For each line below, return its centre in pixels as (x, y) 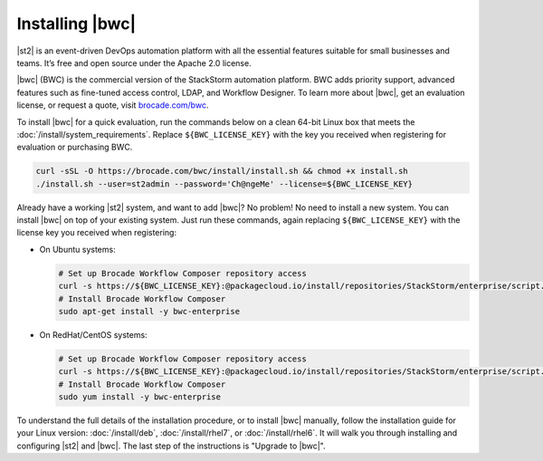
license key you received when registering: (96, 233)
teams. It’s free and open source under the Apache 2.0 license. (134, 62)
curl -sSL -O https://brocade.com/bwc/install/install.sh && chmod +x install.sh (222, 171)
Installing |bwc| (76, 24)
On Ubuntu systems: (78, 249)
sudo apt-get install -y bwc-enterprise (149, 311)
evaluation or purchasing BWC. (75, 147)
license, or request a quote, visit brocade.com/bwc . (113, 105)
